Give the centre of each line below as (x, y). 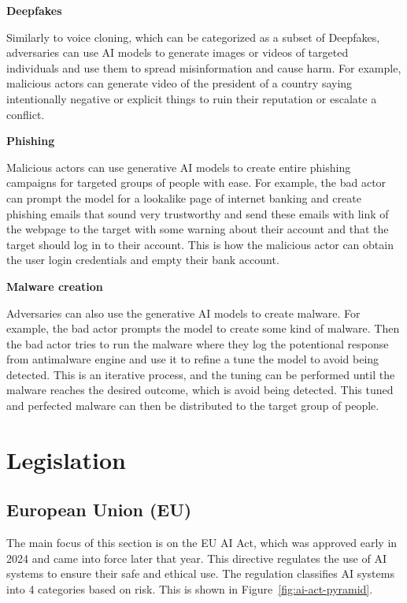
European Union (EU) (99, 510)
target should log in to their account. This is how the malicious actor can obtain (200, 244)
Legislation (66, 459)
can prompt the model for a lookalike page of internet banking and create (184, 197)
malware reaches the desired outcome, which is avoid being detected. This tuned (200, 390)
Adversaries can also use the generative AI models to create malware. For (183, 313)
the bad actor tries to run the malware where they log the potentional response (198, 343)
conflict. (26, 114)
